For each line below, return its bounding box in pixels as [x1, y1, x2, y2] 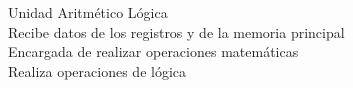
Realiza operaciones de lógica [8, 60, 187, 81]
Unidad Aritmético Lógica [8, 2, 168, 22]
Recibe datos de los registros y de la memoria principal [8, 21, 345, 42]
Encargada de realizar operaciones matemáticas [8, 41, 299, 62]
